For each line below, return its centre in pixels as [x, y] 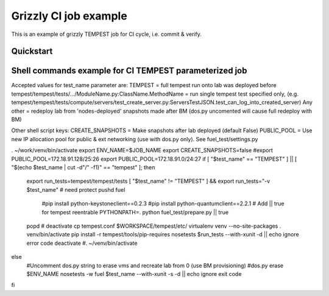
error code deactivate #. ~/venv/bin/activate [82, 243]
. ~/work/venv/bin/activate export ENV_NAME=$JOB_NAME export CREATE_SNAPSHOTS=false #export [142, 150]
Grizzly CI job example [69, 16]
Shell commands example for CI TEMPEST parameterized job [129, 71]
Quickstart [32, 51]
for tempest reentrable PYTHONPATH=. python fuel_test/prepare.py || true [135, 212]
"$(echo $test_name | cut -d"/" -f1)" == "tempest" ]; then [83, 167]
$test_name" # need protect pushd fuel [76, 189]
